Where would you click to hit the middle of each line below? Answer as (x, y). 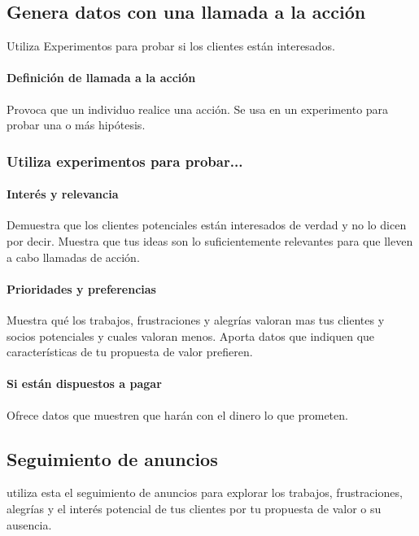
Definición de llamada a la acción (101, 78)
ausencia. (29, 524)
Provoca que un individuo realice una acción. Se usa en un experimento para (198, 109)
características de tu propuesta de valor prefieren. (130, 352)
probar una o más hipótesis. (76, 125)
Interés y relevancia (63, 194)
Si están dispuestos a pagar (84, 383)
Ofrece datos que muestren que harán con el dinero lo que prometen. (177, 414)
